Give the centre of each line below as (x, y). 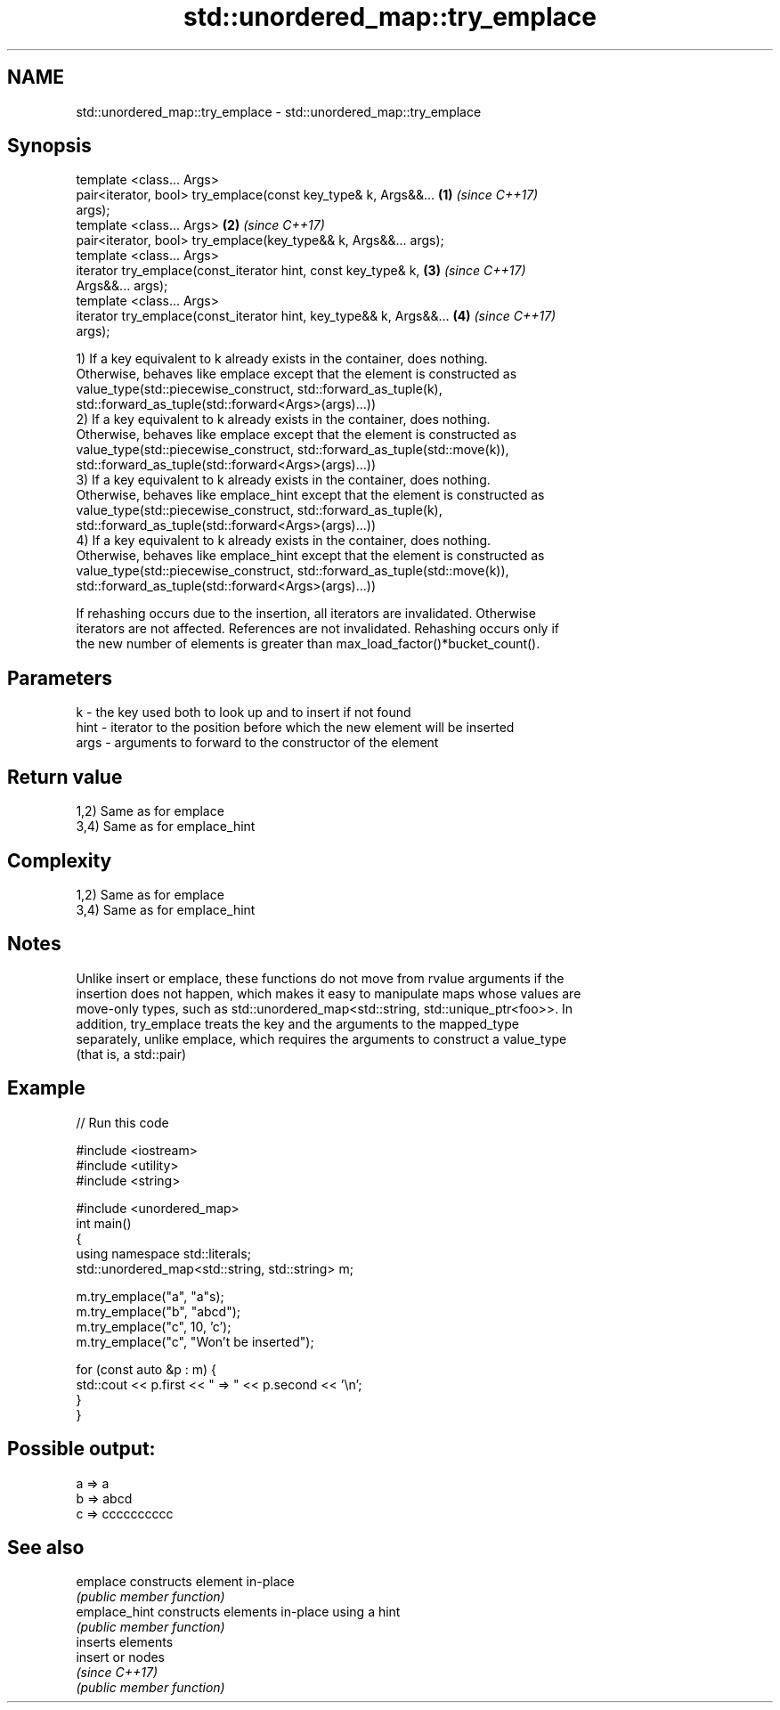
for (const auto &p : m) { (146, 1369)
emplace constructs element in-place (185, 1582)
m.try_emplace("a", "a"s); (150, 1296)
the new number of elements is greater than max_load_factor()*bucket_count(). (308, 644)
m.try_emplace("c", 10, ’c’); (154, 1326)
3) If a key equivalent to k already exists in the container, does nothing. (283, 480)
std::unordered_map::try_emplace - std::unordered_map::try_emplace (279, 111)
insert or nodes (121, 1657)
